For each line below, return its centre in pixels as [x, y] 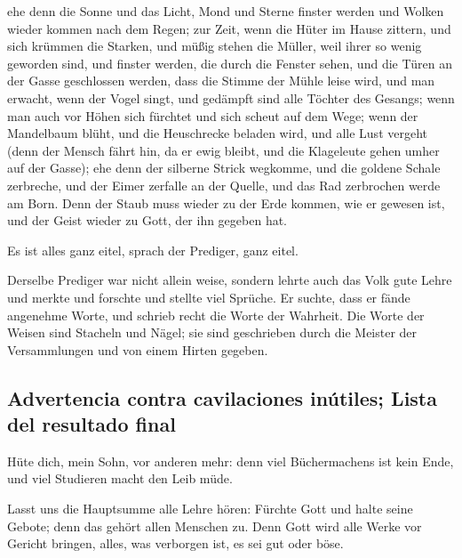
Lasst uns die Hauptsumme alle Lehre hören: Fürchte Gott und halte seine [210, 509]
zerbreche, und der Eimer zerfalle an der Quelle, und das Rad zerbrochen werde [224, 185]
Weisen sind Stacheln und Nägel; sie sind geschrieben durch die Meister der [212, 332]
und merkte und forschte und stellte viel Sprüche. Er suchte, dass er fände [209, 297]
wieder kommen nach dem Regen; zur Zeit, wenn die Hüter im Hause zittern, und [229, 28]
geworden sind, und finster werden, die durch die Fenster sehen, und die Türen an [230, 63]
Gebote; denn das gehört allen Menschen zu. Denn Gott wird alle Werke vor [215, 526]
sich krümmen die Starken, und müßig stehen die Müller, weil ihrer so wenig [215, 46]
